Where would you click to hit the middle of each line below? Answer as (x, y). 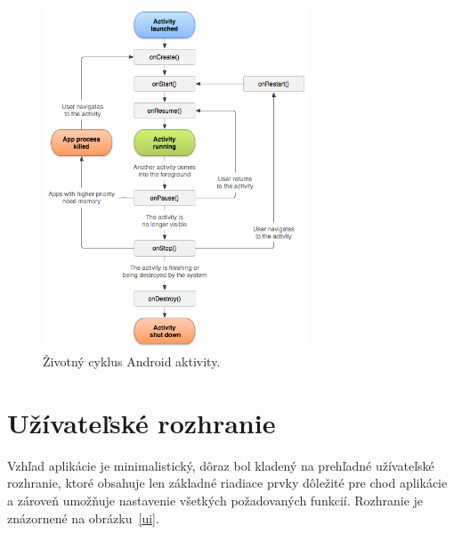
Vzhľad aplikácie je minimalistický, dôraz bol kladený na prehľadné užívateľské (221, 465)
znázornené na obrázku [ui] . (83, 518)
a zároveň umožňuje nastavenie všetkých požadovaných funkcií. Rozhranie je (215, 501)
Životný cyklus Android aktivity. (132, 361)
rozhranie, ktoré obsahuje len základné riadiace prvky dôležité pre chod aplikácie (227, 483)
